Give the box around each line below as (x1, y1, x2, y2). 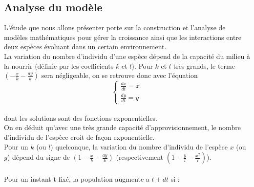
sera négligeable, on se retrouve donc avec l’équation (41, 70, 198, 80)
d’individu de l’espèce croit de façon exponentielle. (4, 132, 155, 142)
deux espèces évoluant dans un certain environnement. (4, 41, 167, 52)
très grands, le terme (173, 60, 235, 71)
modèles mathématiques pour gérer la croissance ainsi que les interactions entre (4, 32, 242, 42)
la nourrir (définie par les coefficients (4, 60, 114, 71)
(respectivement (116, 152, 164, 162)
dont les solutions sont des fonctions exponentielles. (4, 112, 157, 123)
